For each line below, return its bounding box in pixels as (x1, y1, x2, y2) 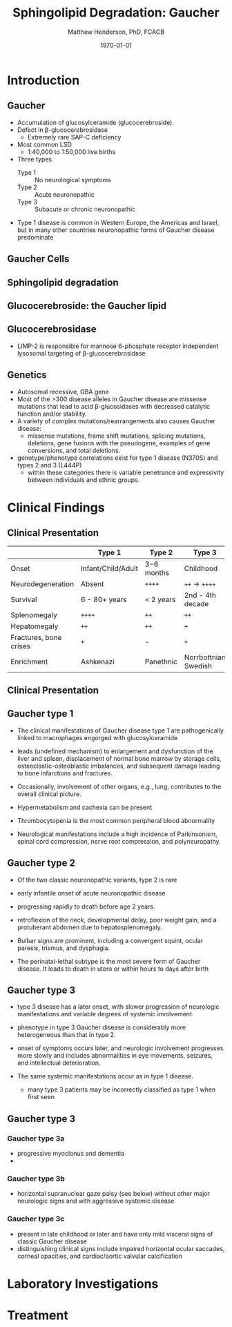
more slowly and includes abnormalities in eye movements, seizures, (17, 1052, 213, 1060)
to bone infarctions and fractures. (17, 768, 113, 777)
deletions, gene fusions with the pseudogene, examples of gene (27, 438, 211, 447)
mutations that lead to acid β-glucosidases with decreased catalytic (17, 402, 211, 410)
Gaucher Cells (7, 253, 70, 265)
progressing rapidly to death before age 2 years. (17, 902, 155, 911)
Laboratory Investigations (7, 1276, 159, 1292)
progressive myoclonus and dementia (17, 1150, 125, 1158)
